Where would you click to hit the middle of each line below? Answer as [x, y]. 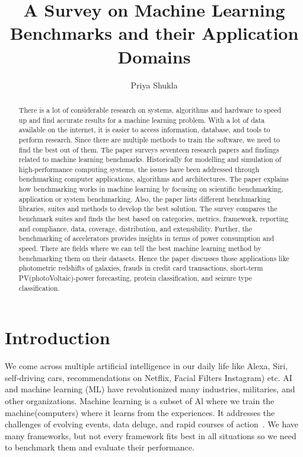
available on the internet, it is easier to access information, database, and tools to [144, 130]
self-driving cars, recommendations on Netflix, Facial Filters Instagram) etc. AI [149, 377]
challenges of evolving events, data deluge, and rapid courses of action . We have [152, 424]
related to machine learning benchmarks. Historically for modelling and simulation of [150, 159]
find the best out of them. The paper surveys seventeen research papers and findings [149, 149]
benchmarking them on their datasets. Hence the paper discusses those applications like [154, 258]
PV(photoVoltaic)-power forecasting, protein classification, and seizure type [135, 278]
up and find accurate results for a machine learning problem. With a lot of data [142, 120]
